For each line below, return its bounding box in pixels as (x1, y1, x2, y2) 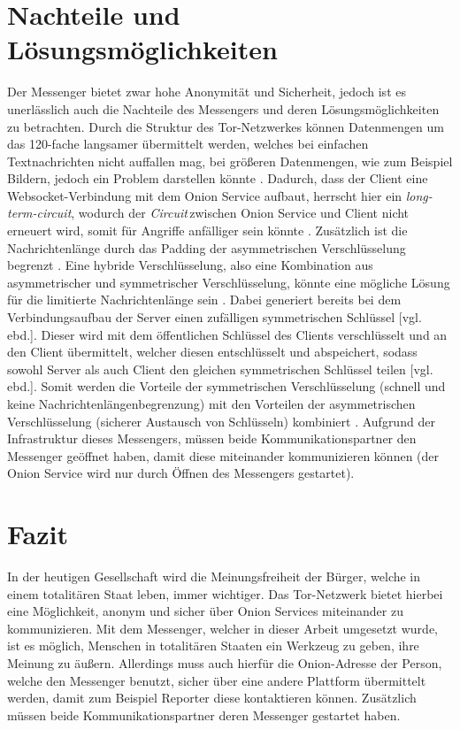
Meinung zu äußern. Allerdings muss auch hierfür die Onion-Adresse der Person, (7, 654, 442, 672)
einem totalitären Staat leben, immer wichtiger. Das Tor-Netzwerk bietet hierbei (7, 584, 443, 603)
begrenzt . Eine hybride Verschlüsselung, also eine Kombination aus (7, 256, 373, 274)
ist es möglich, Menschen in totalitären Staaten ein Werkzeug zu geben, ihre (7, 636, 419, 655)
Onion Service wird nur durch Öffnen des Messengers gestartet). (7, 464, 355, 482)
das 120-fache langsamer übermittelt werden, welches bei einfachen (7, 134, 369, 153)
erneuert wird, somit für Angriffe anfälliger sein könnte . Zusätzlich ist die (7, 221, 408, 240)
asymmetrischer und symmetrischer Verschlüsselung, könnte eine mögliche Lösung (7, 273, 450, 291)
